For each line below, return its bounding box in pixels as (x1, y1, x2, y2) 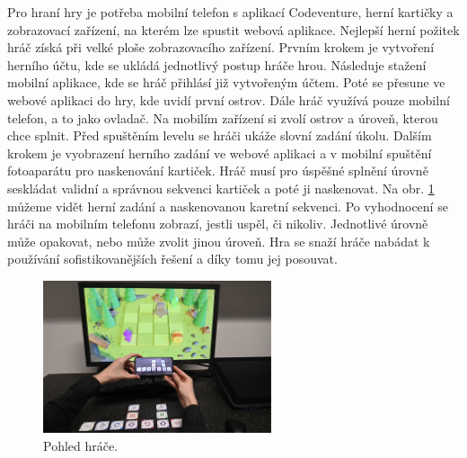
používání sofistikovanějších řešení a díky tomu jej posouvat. (7, 249, 338, 268)
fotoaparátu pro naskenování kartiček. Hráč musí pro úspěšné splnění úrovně (7, 161, 428, 180)
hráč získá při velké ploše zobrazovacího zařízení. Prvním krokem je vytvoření (7, 38, 435, 57)
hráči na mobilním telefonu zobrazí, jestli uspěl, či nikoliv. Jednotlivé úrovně (7, 214, 428, 233)
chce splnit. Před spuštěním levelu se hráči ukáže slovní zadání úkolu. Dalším (7, 126, 432, 145)
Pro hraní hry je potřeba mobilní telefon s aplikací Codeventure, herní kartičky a (7, 3, 454, 21)
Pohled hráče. (43, 436, 119, 454)
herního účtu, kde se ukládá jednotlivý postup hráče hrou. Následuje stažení (7, 55, 427, 74)
